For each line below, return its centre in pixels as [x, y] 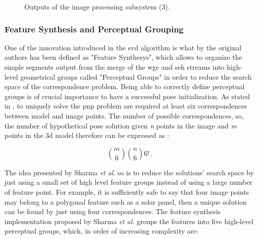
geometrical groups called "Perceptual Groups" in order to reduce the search [136, 76]
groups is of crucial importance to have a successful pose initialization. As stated [127, 96]
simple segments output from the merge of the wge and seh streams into [115, 67]
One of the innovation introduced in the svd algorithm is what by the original [123, 47]
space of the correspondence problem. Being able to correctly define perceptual [125, 86]
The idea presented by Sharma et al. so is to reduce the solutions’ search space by [129, 172]
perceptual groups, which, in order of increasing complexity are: [102, 231]
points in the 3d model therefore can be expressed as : [87, 135]
